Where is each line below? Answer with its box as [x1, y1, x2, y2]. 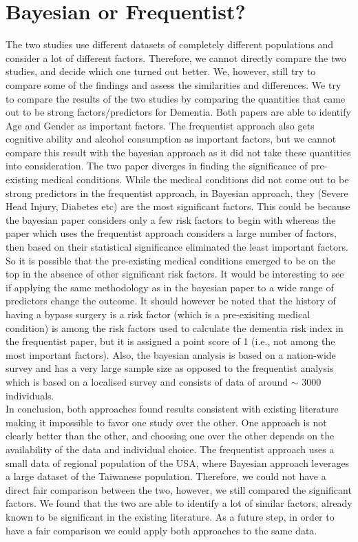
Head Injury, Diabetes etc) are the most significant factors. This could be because [6, 199, 350, 213]
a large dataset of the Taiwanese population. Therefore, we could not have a [6, 469, 326, 483]
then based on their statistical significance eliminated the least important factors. [6, 240, 348, 254]
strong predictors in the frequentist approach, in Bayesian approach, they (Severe [6, 185, 348, 200]
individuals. [6, 388, 54, 402]
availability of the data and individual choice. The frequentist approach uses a [6, 441, 335, 456]
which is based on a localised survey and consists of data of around [6, 374, 288, 388]
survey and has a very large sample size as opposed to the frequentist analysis [6, 361, 334, 375]
